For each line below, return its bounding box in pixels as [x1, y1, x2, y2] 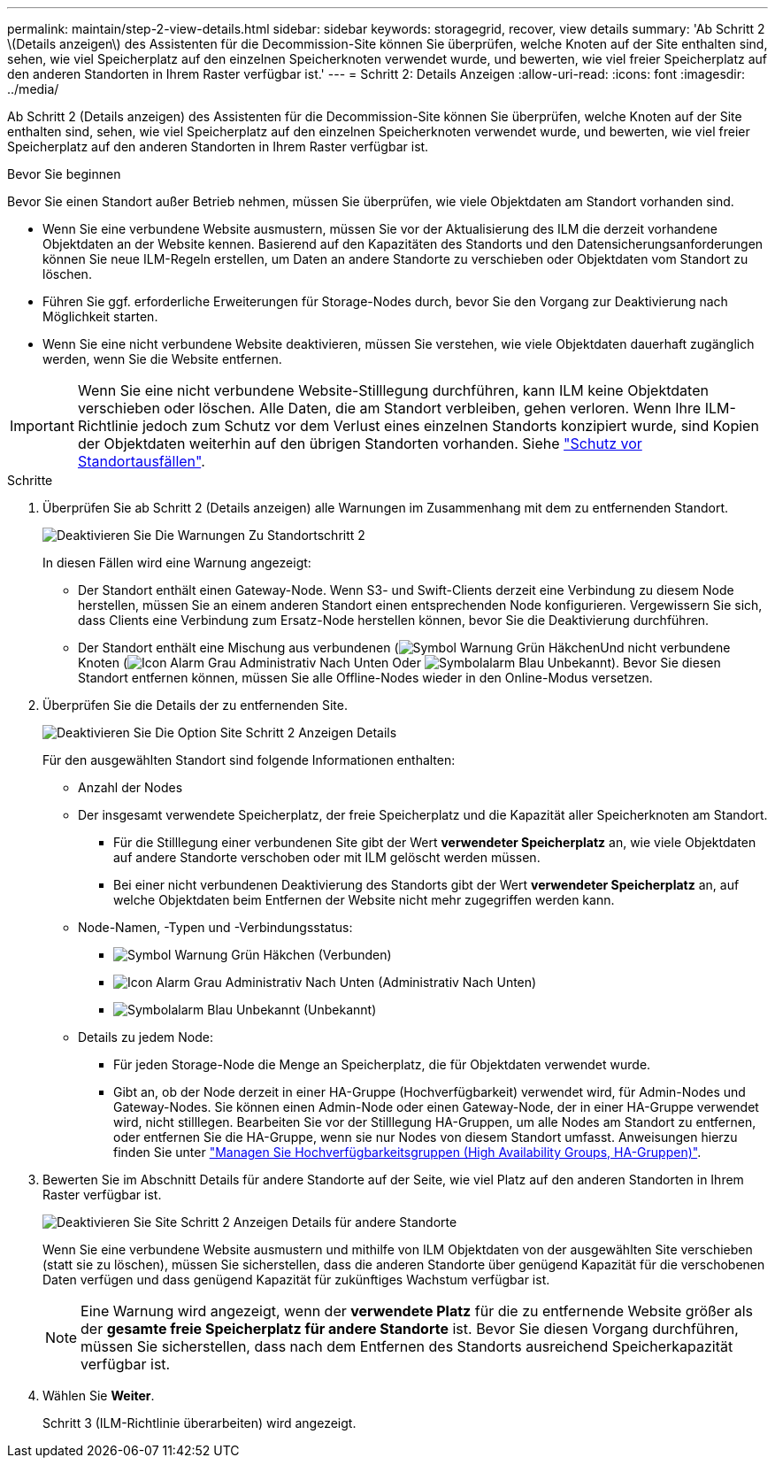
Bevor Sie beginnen [7, 166, 121, 181]
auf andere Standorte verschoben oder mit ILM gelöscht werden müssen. [113, 850, 541, 865]
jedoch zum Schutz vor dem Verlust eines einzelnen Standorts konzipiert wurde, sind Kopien [142, 417, 759, 435]
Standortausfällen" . [77, 452, 205, 470]
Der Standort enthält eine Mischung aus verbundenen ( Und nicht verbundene [78, 640, 731, 655]
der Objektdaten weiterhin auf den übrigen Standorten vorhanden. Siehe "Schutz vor [77, 435, 642, 452]
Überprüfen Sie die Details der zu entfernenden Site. [42, 698, 348, 713]
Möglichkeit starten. [42, 309, 158, 324]
